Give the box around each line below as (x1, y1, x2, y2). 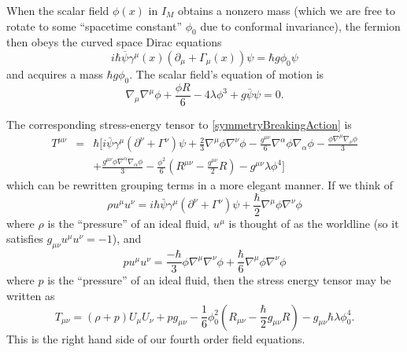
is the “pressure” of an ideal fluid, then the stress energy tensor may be (47, 272, 391, 288)
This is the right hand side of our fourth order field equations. (6, 330, 305, 346)
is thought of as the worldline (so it (228, 214, 399, 231)
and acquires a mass (6, 65, 103, 82)
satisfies (6, 230, 43, 247)
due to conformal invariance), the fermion (200, 17, 401, 34)
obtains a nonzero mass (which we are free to (178, 2, 396, 18)
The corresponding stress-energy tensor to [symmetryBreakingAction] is (6, 115, 352, 132)
